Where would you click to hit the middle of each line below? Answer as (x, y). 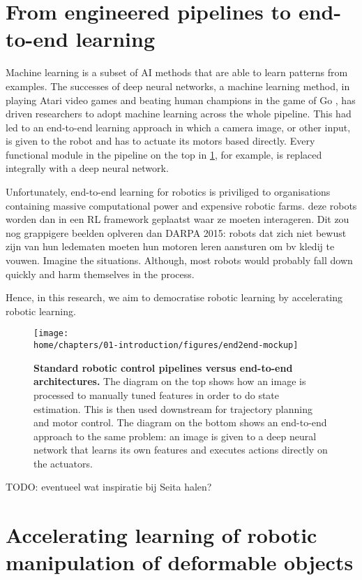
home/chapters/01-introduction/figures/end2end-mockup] (166, 346)
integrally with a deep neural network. (87, 168)
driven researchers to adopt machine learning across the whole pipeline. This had (179, 114)
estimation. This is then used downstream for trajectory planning (173, 408)
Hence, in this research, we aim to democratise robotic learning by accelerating (174, 297)
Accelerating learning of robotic (161, 535)
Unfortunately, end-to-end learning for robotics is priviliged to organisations (168, 192)
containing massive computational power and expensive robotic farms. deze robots (181, 205)
